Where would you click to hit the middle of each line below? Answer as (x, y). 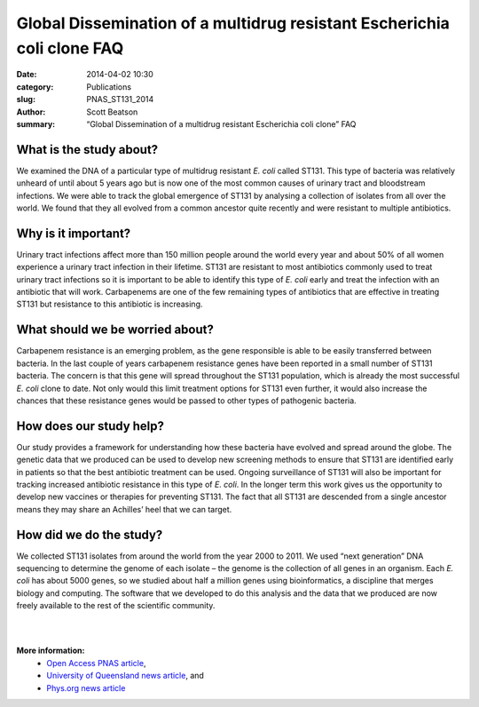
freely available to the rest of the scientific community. (116, 606)
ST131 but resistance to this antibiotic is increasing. (110, 304)
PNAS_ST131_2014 (120, 99)
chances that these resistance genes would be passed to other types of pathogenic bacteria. (186, 401)
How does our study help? (90, 426)
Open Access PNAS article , (96, 663)
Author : (31, 112)
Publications (109, 87)
